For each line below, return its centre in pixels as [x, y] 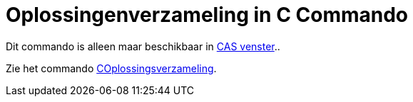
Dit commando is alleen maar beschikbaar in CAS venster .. [143, 46]
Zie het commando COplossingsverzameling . [111, 68]
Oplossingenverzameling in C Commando [207, 15]
